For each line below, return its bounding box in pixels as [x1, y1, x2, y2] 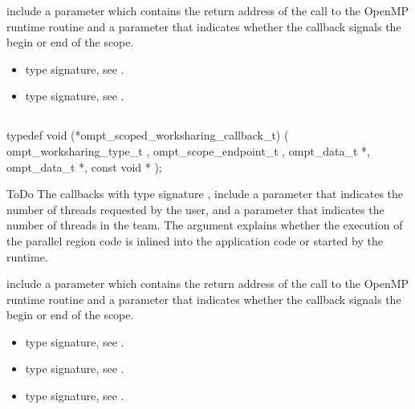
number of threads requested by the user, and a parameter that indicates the [6, 200, 384, 217]
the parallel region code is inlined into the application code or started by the [6, 232, 383, 249]
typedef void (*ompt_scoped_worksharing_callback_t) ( [6, 127, 289, 144]
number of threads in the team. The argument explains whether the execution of [6, 217, 403, 233]
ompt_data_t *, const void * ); [6, 158, 162, 175]
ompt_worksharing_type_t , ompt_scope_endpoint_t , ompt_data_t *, [6, 142, 370, 159]
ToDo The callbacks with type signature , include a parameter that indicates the [6, 185, 404, 202]
